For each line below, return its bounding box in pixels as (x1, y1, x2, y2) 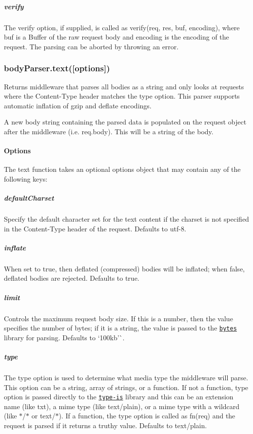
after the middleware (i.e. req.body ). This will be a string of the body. (4, 126, 214, 136)
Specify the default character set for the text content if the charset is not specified (4, 214, 249, 224)
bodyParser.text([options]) (4, 62, 110, 74)
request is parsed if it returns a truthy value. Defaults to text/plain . (4, 420, 207, 431)
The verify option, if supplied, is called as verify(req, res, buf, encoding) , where (4, 22, 240, 32)
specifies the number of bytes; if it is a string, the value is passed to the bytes (4, 323, 237, 333)
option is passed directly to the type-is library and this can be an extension (4, 392, 234, 402)
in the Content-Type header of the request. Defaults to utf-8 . (4, 223, 186, 233)
